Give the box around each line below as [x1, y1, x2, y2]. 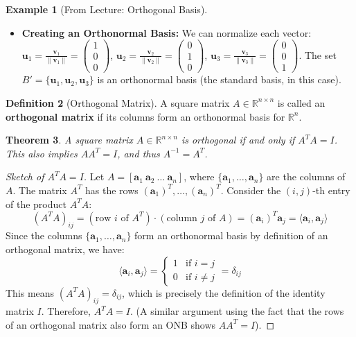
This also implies [6, 146, 78, 160]
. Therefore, [41, 304, 91, 318]
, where [184, 169, 215, 184]
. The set [299, 47, 337, 62]
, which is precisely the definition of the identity [122, 285, 326, 300]
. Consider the [220, 182, 281, 197]
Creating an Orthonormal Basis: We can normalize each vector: [21, 25, 312, 40]
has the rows [85, 182, 139, 197]
